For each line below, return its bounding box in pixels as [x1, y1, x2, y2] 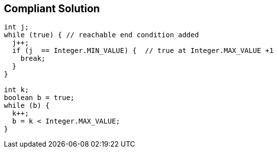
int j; [4, 23, 29, 31]
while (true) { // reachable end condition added [4, 31, 199, 39]
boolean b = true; [4, 94, 75, 102]
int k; [4, 86, 29, 94]
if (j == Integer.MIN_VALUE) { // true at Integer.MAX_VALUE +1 [12, 47, 274, 55]
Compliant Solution [4, 2, 100, 15]
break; [20, 54, 46, 63]
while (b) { [4, 101, 50, 110]
